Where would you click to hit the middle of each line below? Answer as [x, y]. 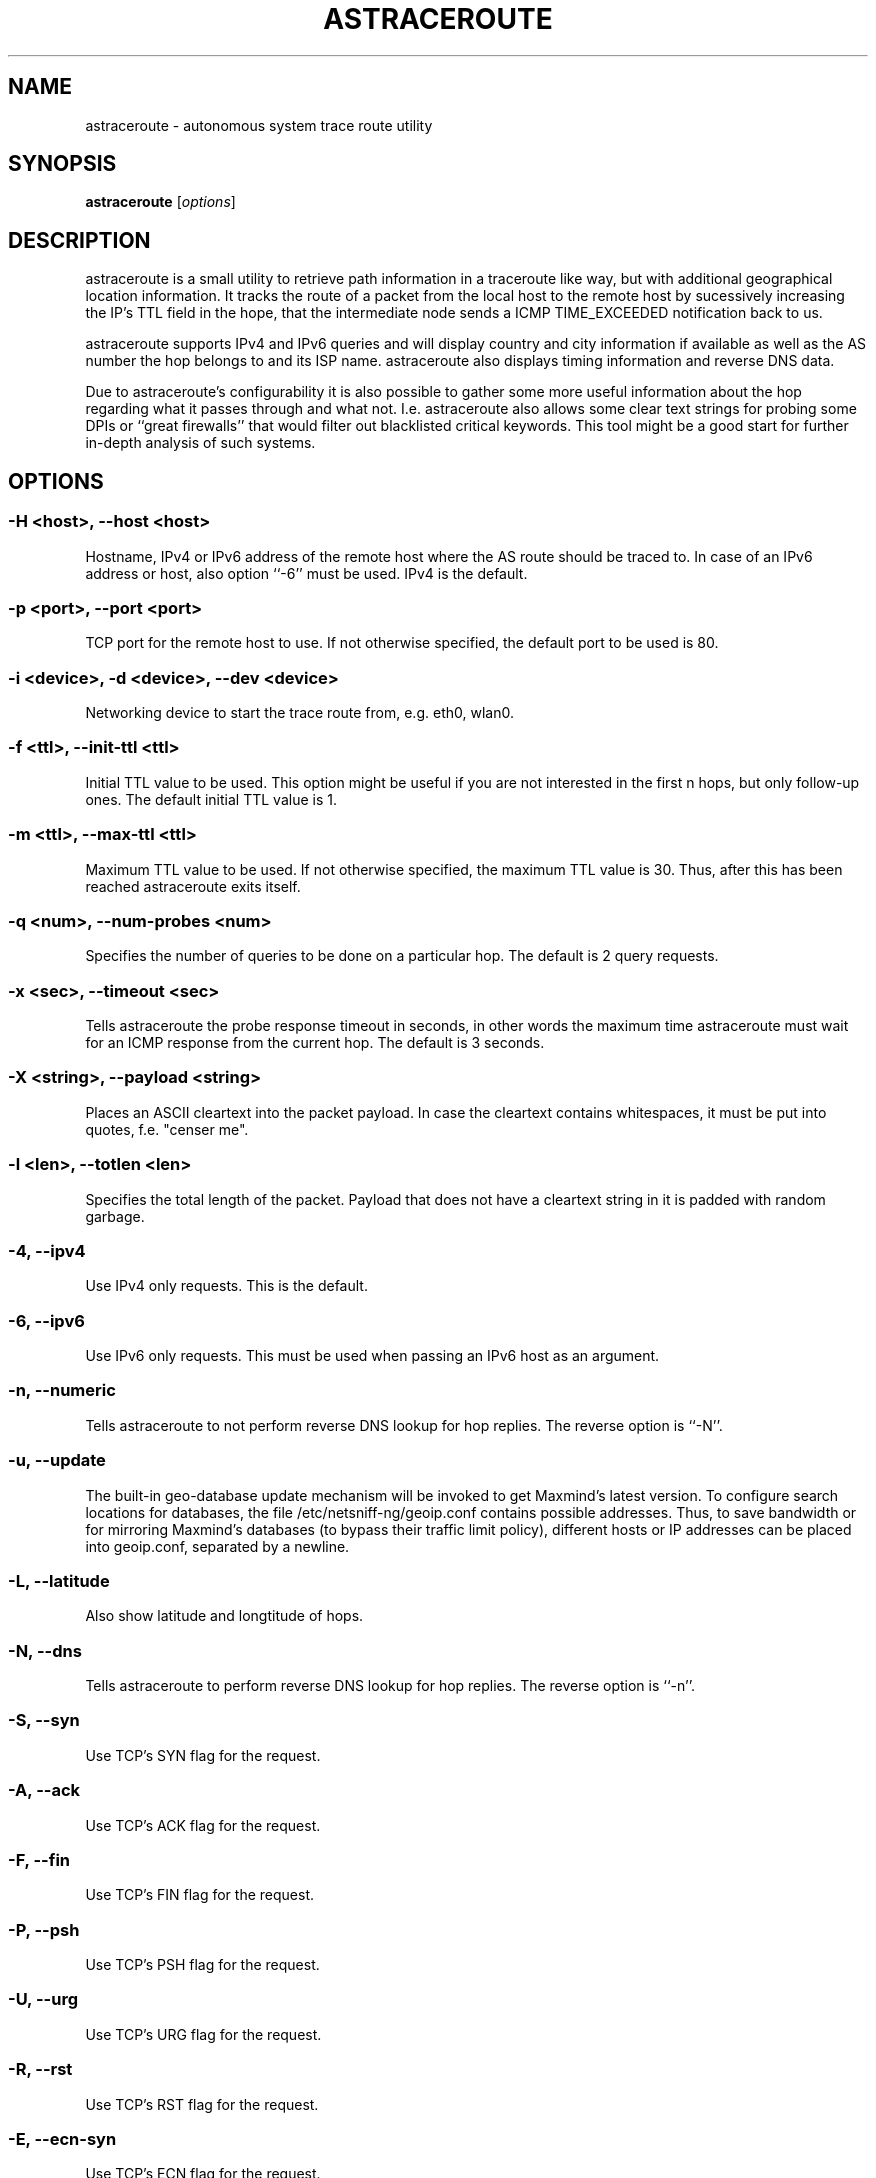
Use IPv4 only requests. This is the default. [226, 1286]
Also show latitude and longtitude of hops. [224, 1616]
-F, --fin [39, 1859]
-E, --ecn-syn [62, 2138]
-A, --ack [44, 1790]
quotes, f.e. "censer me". [167, 1129]
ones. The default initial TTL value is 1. [211, 799]
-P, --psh [44, 1929]
